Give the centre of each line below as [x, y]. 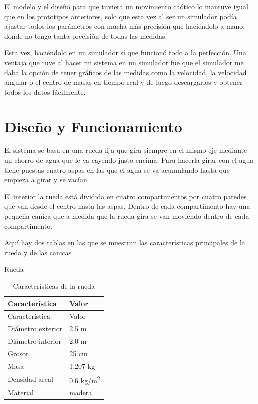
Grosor [18, 353]
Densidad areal [30, 379]
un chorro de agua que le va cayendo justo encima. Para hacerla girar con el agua [129, 160]
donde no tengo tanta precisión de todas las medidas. [86, 35]
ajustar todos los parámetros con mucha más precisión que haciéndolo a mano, [125, 26]
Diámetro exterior [35, 329]
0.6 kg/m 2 [85, 379]
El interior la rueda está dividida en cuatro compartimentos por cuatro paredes [125, 196]
